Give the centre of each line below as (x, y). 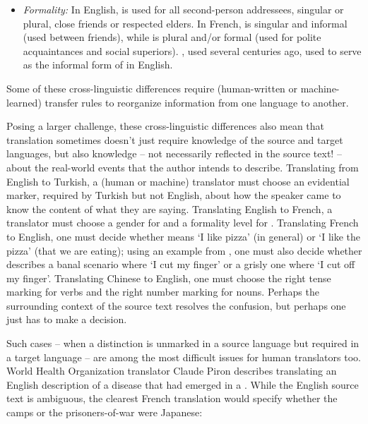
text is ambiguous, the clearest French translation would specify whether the (172, 398)
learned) (24, 102)
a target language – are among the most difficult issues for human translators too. (184, 357)
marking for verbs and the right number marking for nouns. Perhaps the (163, 292)
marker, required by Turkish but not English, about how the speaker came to (174, 195)
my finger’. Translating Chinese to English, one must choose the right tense (169, 278)
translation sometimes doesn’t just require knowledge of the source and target (175, 139)
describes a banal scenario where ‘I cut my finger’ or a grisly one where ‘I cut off (181, 264)
